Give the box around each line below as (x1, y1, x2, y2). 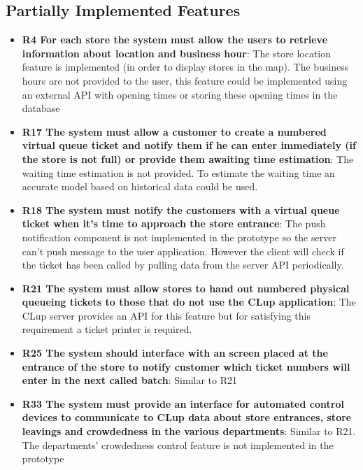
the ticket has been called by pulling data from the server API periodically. (22, 257, 344, 272)
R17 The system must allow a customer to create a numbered (22, 124, 327, 138)
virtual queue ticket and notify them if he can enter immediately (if (22, 138, 356, 152)
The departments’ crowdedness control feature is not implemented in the (22, 437, 334, 452)
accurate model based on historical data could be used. (22, 179, 258, 194)
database (22, 101, 60, 115)
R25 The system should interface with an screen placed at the (22, 346, 328, 360)
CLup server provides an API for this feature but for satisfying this (22, 308, 311, 322)
